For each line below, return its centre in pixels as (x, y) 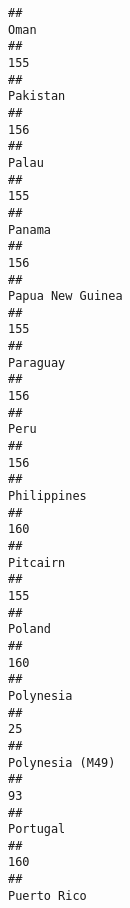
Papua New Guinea (65, 296)
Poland (29, 629)
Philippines (47, 496)
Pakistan (37, 96)
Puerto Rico (47, 895)
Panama (29, 229)
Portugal (37, 829)
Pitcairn (37, 562)
